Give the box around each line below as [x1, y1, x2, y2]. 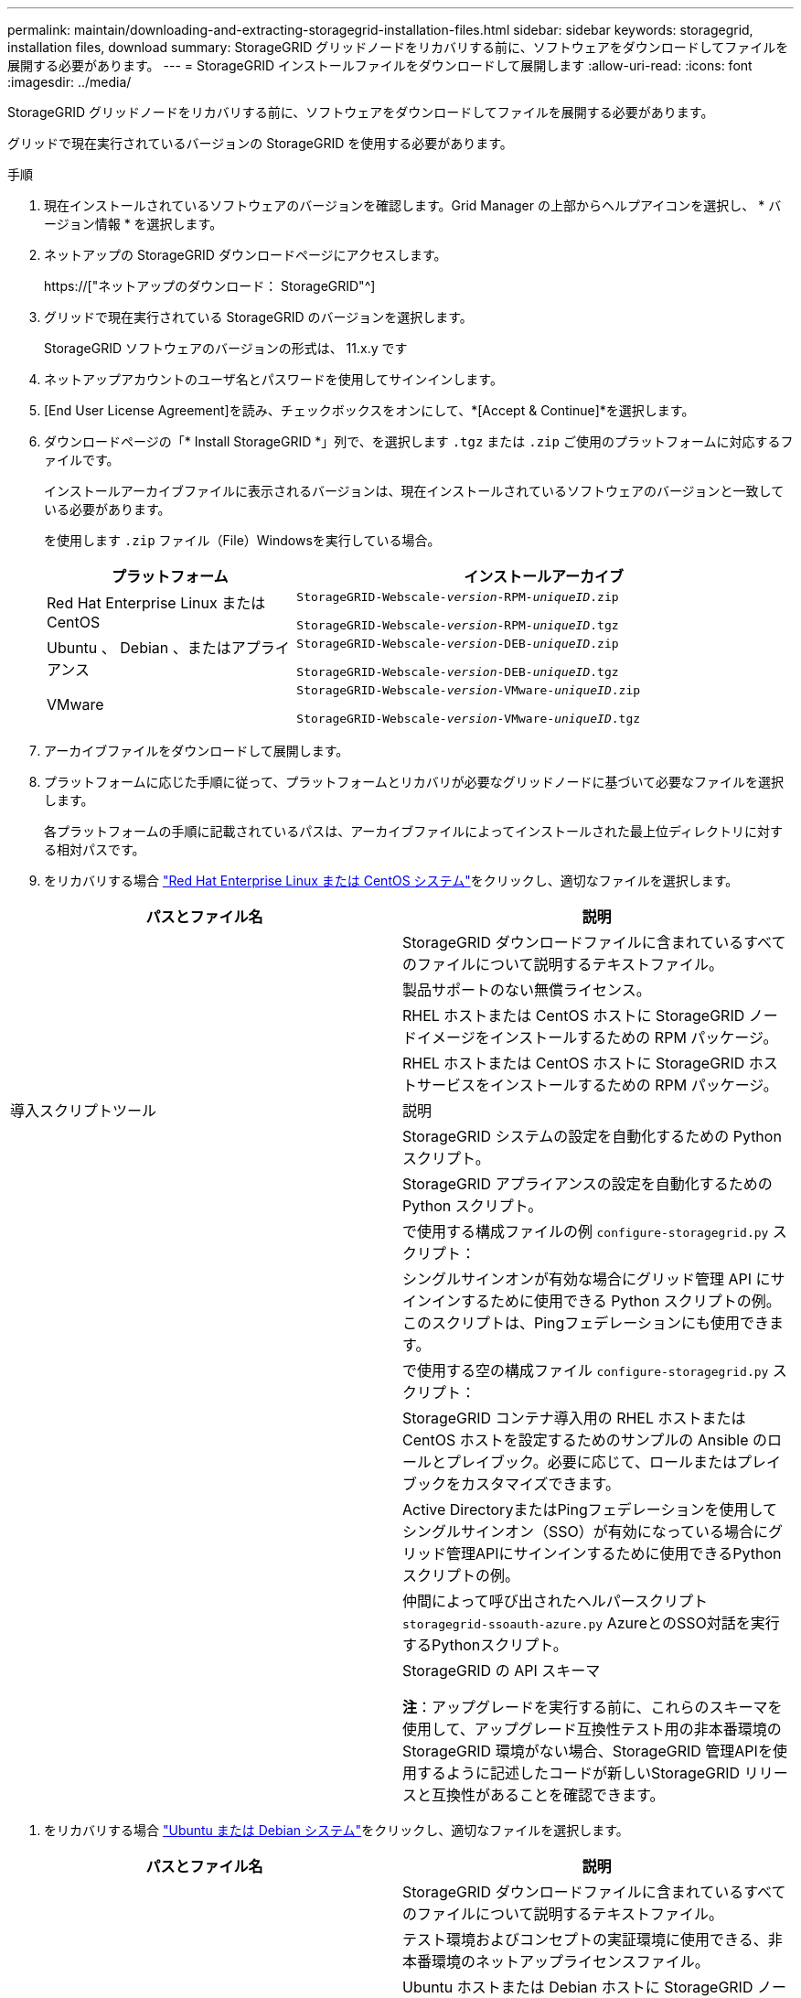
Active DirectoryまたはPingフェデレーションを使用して [402, 1500, 777, 1519]
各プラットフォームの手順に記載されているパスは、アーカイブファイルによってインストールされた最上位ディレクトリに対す [44, 823, 783, 839]
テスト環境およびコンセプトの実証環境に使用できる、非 [402, 1930, 783, 1949]
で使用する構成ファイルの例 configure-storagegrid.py [402, 1222, 769, 1241]
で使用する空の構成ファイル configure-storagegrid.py [402, 1361, 769, 1380]
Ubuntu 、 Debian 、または [47, 639, 231, 657]
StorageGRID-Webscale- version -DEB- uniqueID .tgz [296, 665, 619, 679]
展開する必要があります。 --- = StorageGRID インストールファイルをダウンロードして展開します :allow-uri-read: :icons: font [7, 58, 753, 73]
